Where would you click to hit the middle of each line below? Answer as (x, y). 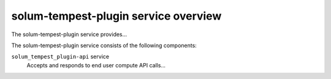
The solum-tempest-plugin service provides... (69, 34)
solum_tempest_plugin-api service (60, 57)
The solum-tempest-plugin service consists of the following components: (104, 45)
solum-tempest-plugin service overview (116, 16)
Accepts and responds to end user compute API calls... (96, 65)
